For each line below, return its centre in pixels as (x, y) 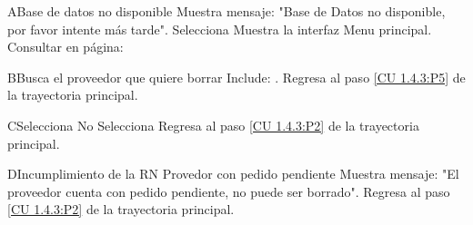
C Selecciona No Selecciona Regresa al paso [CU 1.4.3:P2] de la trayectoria (213, 125)
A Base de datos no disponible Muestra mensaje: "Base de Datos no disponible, (226, 11)
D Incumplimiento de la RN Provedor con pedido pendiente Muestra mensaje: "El (233, 174)
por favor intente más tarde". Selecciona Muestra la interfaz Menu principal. (220, 29)
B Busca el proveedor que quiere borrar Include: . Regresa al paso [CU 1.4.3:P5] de (236, 77)
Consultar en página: (65, 47)
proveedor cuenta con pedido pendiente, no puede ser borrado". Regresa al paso (229, 191)
